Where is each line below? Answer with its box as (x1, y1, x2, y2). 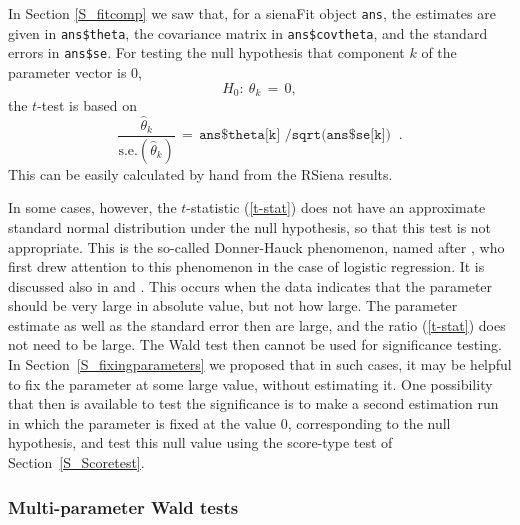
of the (421, 42, 457, 63)
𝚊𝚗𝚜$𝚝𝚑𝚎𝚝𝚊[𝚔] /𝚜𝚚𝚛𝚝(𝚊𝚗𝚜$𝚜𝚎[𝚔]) (199, 128, 391, 143)
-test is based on (37, 95, 137, 116)
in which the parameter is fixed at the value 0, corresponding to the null (8, 412, 451, 433)
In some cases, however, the (8, 197, 177, 218)
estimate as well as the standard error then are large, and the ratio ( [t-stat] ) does (8, 314, 506, 335)
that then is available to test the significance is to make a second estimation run (8, 393, 499, 414)
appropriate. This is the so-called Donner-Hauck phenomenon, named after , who (8, 236, 505, 257)
